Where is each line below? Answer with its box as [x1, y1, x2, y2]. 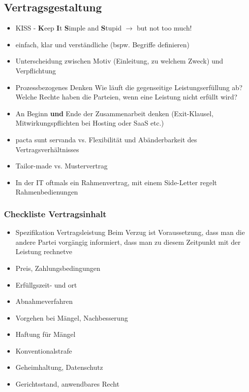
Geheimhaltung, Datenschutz [15, 362, 103, 372]
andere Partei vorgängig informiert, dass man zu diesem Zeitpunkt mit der [15, 236, 241, 247]
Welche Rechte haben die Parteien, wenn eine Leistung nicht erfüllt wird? [15, 92, 238, 102]
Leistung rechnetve [15, 246, 72, 257]
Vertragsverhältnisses [15, 144, 79, 154]
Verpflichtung [15, 65, 56, 75]
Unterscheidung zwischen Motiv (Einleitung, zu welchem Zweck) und [15, 56, 223, 66]
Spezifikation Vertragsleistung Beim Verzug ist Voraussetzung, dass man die [15, 227, 245, 237]
